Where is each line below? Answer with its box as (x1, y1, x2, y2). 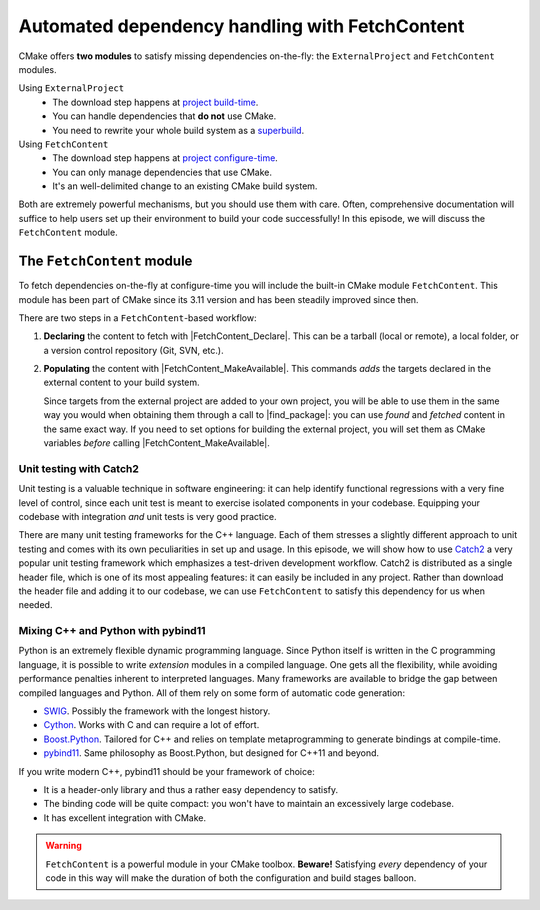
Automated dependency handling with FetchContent (18, 15, 465, 37)
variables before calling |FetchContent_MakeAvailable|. (43, 437, 270, 449)
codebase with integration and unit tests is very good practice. (18, 510, 277, 522)
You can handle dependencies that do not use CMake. (52, 110, 277, 122)
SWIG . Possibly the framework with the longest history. (43, 705, 271, 717)
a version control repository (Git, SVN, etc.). (43, 344, 224, 356)
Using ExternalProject (18, 82, 125, 94)
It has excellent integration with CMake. (43, 811, 207, 824)
